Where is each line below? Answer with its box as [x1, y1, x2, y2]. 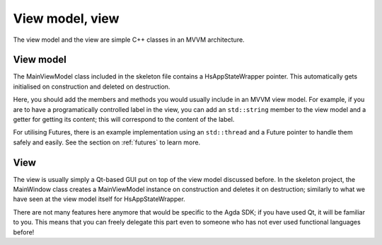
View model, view [13, 11, 120, 26]
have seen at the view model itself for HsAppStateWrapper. [13, 195, 185, 203]
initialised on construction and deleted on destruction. [13, 82, 170, 91]
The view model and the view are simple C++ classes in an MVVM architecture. [13, 35, 245, 44]
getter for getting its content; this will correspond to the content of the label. [13, 115, 235, 124]
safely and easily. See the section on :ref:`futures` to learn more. [13, 138, 201, 147]
